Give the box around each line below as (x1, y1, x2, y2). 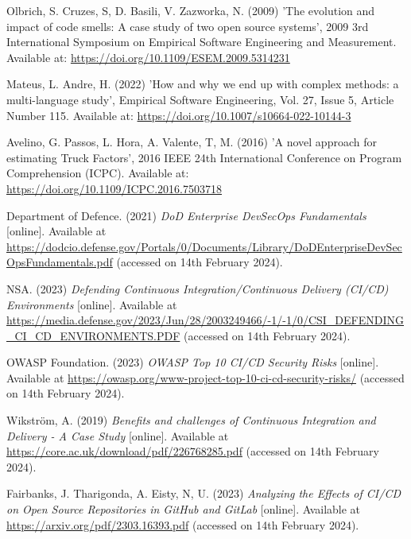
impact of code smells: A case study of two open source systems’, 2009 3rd (6, 17, 369, 34)
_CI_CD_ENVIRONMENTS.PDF (6, 327, 180, 343)
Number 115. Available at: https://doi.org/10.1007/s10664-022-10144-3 (6, 107, 351, 123)
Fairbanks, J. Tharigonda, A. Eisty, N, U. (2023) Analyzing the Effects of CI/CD (6, 485, 401, 502)
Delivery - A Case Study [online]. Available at (6, 427, 229, 444)
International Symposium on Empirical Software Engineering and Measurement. (6, 33, 397, 50)
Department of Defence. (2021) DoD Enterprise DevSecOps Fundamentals (6, 207, 366, 223)
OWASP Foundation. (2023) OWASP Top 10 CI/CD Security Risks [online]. (6, 354, 379, 370)
